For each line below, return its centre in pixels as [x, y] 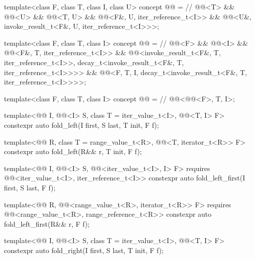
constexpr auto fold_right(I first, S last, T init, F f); [84, 250]
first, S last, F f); [30, 187]
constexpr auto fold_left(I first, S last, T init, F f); [82, 125]
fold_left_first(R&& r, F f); [47, 223]
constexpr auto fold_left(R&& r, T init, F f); [73, 151]
